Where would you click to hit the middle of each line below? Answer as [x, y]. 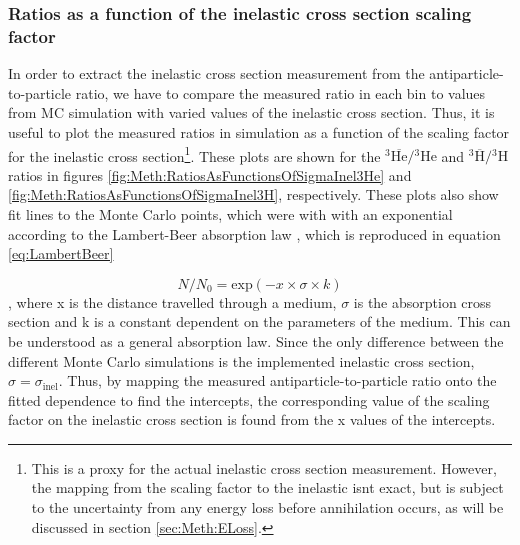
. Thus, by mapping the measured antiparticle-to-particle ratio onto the [277, 380]
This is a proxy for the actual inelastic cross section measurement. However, [264, 467]
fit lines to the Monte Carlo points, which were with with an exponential [230, 213]
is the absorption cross [422, 301]
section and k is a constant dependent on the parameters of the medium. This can [259, 321]
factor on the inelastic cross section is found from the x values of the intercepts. [252, 419]
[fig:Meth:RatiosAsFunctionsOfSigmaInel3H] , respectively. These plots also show [253, 194]
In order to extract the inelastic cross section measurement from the [216, 73]
